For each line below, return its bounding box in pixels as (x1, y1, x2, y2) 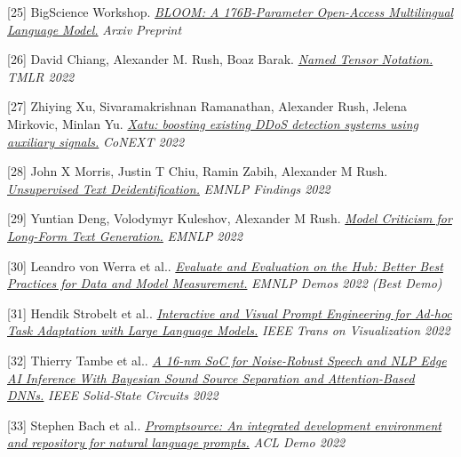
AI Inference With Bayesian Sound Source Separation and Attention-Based (7, 368, 415, 387)
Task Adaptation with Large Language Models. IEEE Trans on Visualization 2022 (7, 321, 450, 340)
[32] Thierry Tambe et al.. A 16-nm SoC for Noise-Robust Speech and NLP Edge (7, 350, 447, 369)
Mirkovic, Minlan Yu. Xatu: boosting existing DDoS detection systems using (7, 114, 418, 132)
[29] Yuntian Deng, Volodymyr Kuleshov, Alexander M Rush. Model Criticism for (7, 209, 452, 228)
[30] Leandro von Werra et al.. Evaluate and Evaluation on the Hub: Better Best (7, 256, 443, 275)
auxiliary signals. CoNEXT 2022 (7, 132, 185, 150)
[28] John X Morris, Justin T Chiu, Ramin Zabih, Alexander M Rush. (7, 162, 388, 180)
